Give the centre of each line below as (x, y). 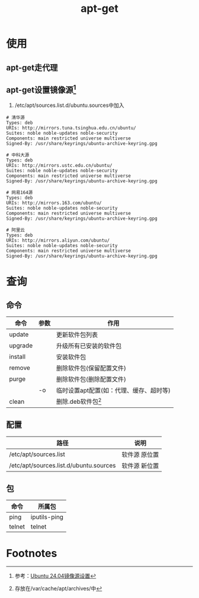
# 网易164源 (20, 193)
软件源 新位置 (140, 466)
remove (20, 368)
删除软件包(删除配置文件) (91, 379)
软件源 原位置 (140, 454)
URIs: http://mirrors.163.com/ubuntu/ (54, 203)
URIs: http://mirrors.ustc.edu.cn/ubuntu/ (59, 166)
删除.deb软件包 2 (79, 401)
